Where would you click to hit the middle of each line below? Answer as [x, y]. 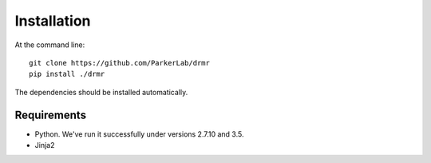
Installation [53, 21]
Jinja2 [45, 145]
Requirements [51, 115]
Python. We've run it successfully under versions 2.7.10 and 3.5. [139, 134]
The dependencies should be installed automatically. [101, 92]
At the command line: [50, 45]
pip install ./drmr [67, 74]
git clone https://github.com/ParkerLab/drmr [120, 63]
